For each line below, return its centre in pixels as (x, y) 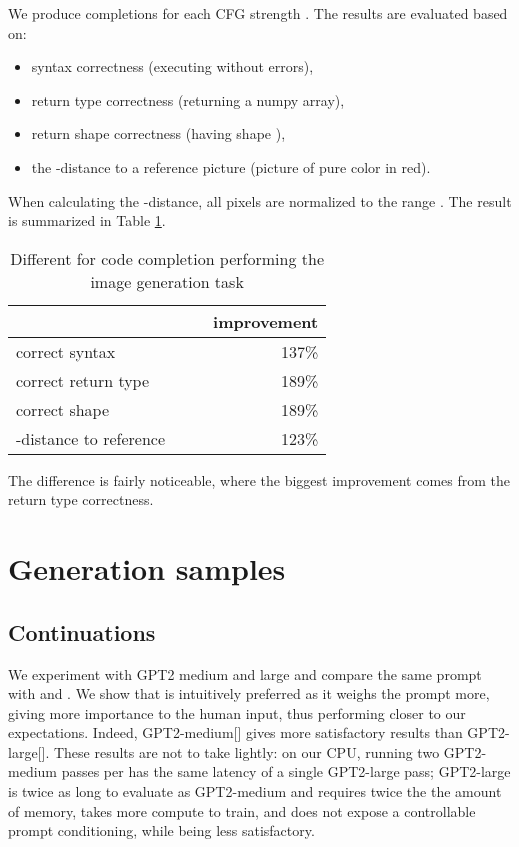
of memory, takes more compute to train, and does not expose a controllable (242, 810)
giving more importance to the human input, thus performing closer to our (237, 712)
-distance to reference (91, 438)
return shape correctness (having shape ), (158, 133)
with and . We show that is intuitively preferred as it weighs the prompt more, (249, 693)
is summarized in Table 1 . (87, 220)
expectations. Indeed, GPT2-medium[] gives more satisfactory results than (235, 732)
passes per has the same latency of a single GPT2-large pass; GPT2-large (286, 771)
